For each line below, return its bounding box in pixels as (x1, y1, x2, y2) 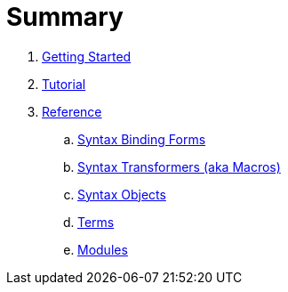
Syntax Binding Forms (77, 131, 206, 147)
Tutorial (42, 76, 86, 92)
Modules (77, 241, 128, 257)
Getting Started (42, 48, 132, 64)
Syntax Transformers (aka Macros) (77, 158, 281, 174)
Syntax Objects (77, 186, 166, 202)
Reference (42, 103, 102, 119)
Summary (6, 2, 124, 32)
